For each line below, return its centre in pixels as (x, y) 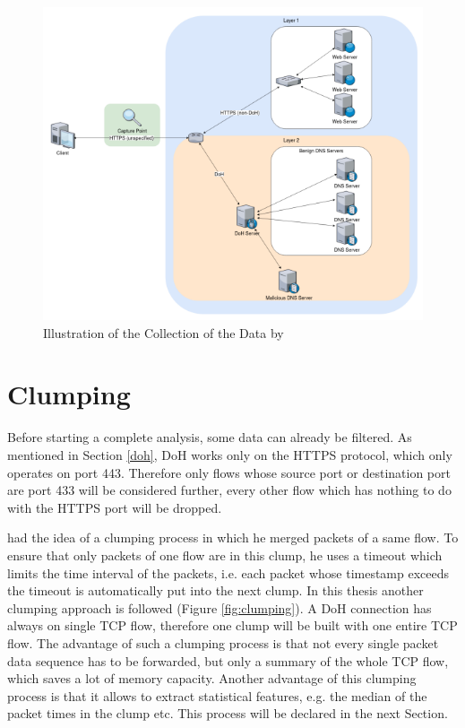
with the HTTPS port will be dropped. (115, 507)
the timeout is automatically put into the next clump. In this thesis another (215, 590)
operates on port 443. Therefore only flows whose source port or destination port (229, 472)
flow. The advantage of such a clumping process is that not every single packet (223, 642)
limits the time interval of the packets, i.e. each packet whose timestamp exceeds (228, 572)
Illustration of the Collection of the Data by (164, 332)
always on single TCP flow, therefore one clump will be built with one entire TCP (232, 625)
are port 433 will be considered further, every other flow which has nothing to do (229, 490)
